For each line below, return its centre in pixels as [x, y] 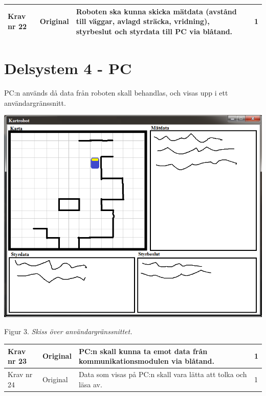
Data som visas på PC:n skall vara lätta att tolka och [163, 374]
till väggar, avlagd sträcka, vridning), [143, 21]
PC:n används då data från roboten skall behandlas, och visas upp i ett [116, 92]
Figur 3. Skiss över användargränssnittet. [68, 331]
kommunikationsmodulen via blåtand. [146, 361]
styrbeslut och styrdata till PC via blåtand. [154, 31]
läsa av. [90, 384]
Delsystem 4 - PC [68, 68]
